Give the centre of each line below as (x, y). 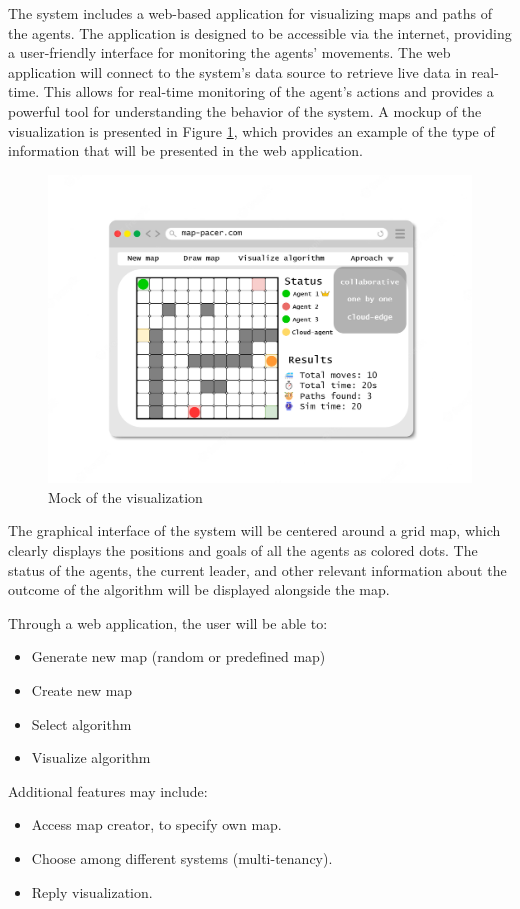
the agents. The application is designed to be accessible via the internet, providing (260, 32)
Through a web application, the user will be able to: (168, 622)
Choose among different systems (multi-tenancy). (182, 857)
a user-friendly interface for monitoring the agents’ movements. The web (229, 52)
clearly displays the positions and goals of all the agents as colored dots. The (243, 550)
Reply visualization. (92, 891)
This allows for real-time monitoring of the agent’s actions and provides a (268, 91)
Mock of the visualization (125, 496)
